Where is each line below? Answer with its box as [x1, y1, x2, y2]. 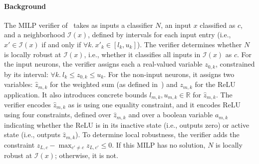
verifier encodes [4, 99, 51, 109]
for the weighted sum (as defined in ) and [50, 79, 178, 89]
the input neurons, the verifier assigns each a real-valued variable [4, 59, 203, 69]
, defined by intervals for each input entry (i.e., [88, 29, 231, 40]
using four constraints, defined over [4, 109, 111, 120]
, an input [161, 19, 191, 30]
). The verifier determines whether [137, 39, 242, 49]
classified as [200, 19, 236, 30]
